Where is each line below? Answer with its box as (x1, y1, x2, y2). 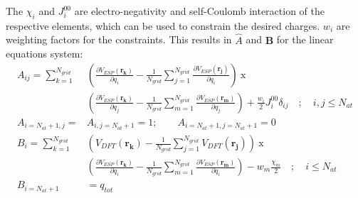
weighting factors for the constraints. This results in (6, 32, 232, 47)
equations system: (6, 46, 83, 61)
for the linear (276, 32, 334, 47)
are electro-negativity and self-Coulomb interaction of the (74, 4, 325, 18)
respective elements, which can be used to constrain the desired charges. (6, 18, 320, 33)
